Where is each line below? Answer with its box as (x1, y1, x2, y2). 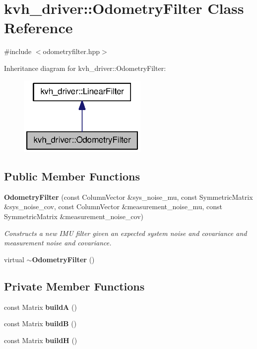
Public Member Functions (4, 169, 140, 183)
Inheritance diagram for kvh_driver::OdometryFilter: (4, 62, 166, 73)
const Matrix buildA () (4, 301, 77, 312)
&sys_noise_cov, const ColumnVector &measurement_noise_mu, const (4, 201, 223, 212)
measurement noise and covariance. (4, 237, 112, 248)
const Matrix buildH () (4, 335, 77, 345)
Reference (4, 17, 73, 38)
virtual (4, 254, 24, 264)
